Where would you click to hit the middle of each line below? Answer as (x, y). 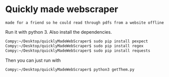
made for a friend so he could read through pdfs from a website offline (85, 23)
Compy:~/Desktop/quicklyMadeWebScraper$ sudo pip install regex (74, 46)
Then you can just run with (33, 60)
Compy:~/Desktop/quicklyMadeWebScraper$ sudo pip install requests (78, 51)
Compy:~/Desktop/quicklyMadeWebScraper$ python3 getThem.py (70, 69)
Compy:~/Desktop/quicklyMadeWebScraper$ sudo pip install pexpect (77, 41)
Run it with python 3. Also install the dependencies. (59, 32)
